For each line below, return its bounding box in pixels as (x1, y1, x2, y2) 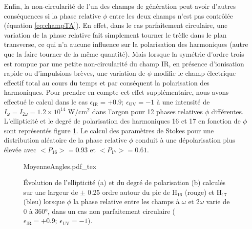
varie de (206, 196, 230, 207)
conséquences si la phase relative (4, 10, 101, 21)
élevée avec (4, 144, 37, 154)
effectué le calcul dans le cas (4, 96, 88, 106)
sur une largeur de (23, 187, 78, 197)
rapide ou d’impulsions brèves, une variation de (4, 68, 146, 78)
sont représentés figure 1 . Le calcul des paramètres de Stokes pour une (4, 125, 214, 135)
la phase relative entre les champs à (73, 196, 180, 207)
